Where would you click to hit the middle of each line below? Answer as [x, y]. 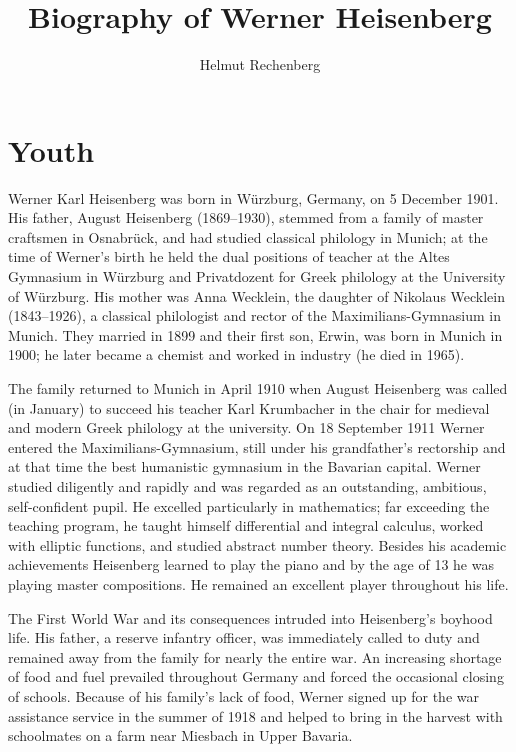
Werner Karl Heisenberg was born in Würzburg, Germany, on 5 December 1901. [253, 197]
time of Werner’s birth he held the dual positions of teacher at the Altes [229, 256]
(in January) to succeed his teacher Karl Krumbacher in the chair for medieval [249, 407]
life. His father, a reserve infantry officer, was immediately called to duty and [244, 637]
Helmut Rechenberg [260, 64]
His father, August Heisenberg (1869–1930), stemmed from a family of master [246, 217]
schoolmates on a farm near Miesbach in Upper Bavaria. [180, 735]
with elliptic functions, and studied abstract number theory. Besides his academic [257, 544]
